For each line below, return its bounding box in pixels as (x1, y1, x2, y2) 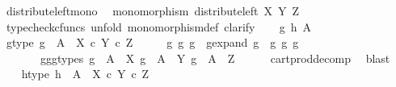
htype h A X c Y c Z (21, 65, 150, 82)
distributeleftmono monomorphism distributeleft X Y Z (6, 2, 300, 19)
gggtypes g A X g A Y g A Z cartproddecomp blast (40, 49, 390, 66)
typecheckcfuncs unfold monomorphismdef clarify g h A (6, 18, 312, 35)
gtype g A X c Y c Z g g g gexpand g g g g (6, 34, 299, 51)
